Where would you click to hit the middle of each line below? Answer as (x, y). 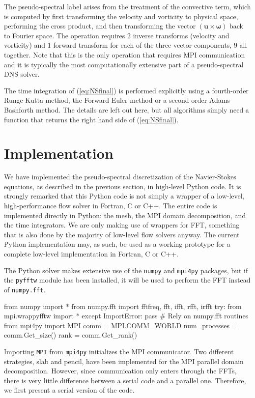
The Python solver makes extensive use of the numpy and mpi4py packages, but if (126, 270)
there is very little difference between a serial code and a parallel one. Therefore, (125, 380)
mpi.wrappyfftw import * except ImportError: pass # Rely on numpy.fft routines (126, 316)
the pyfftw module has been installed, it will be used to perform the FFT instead (127, 280)
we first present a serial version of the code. (69, 390)
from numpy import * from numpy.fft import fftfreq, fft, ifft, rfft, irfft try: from (123, 306)
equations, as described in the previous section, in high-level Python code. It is (123, 186)
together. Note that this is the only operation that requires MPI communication (125, 54)
